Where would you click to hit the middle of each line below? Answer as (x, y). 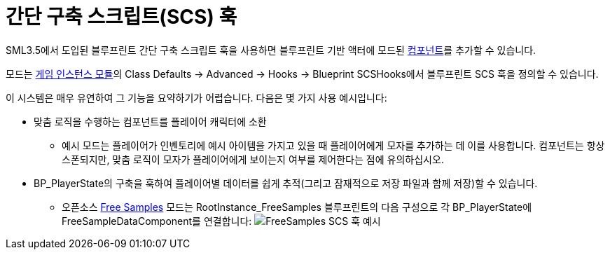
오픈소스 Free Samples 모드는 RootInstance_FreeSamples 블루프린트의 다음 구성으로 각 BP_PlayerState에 (297, 207)
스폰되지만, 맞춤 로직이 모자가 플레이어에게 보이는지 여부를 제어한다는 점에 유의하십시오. (253, 159)
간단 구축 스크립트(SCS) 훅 (122, 17)
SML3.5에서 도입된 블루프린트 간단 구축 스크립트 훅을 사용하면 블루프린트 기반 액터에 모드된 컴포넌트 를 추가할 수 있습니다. (271, 50)
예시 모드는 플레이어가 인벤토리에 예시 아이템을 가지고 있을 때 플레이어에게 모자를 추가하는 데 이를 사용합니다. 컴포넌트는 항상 (333, 145)
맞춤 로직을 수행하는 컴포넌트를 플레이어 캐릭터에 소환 (150, 121)
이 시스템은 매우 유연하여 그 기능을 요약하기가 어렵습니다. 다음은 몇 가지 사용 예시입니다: (196, 97)
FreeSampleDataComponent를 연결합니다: (157, 221)
